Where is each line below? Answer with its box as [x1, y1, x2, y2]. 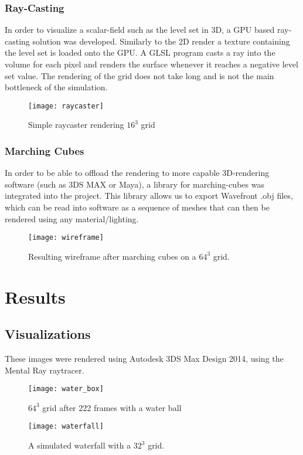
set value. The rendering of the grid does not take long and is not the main [5, 69, 274, 82]
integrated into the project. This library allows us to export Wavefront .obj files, [5, 189, 293, 202]
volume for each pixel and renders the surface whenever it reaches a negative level [5, 58, 298, 70]
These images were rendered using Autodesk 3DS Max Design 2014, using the [5, 352, 284, 365]
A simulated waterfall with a [28, 439, 131, 451]
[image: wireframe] [28, 233, 104, 242]
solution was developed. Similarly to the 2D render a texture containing [32, 35, 290, 47]
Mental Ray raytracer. [5, 364, 84, 376]
